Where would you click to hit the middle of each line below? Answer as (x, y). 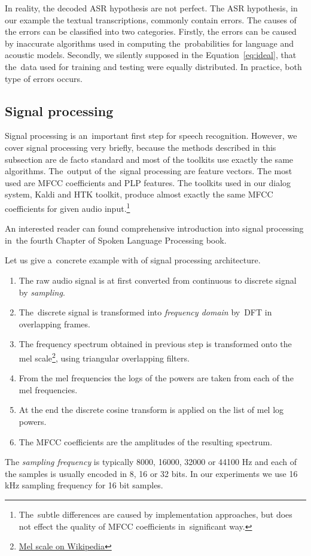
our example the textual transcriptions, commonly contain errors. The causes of (151, 19)
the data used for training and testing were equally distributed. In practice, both (153, 66)
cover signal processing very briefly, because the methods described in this (141, 147)
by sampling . (42, 292)
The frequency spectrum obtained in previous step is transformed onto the (155, 344)
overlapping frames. (54, 323)
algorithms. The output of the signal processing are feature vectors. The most (149, 171)
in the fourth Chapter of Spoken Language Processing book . (116, 240)
